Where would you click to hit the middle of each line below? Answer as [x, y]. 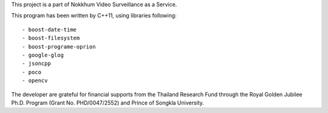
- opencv [35, 81]
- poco [32, 72]
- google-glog [43, 55]
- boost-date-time [50, 29]
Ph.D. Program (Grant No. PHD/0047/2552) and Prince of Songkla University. [108, 103]
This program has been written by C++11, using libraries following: [94, 16]
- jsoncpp [36, 63]
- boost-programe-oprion [59, 46]
